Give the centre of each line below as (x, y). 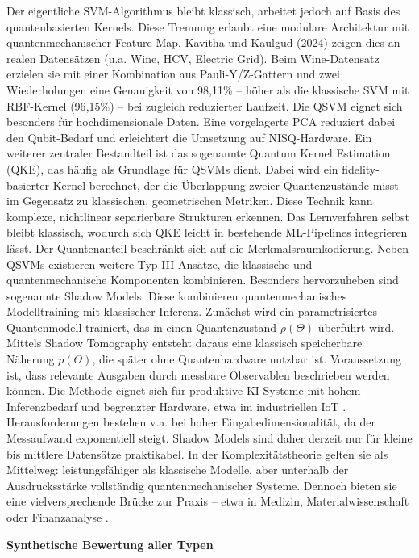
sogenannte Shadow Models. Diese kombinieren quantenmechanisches (177, 295)
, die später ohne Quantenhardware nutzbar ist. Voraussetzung (247, 359)
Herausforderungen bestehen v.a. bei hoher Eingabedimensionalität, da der (191, 422)
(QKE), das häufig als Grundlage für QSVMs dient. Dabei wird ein (172, 168)
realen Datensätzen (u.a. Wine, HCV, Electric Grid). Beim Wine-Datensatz (193, 58)
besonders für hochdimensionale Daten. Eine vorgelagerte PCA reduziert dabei (201, 122)
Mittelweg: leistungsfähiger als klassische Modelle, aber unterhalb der (178, 470)
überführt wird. (356, 327)
